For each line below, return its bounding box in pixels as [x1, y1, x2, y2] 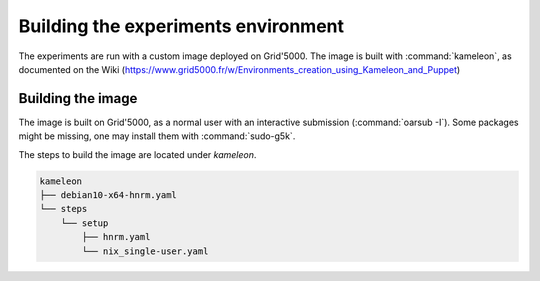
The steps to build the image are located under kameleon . [18, 148, 257, 160]
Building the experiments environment [18, 15, 345, 37]
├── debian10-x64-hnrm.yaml [39, 190, 177, 200]
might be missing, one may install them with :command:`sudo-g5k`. [18, 130, 296, 142]
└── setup [60, 217, 109, 229]
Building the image [18, 90, 138, 107]
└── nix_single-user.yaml [81, 245, 209, 257]
